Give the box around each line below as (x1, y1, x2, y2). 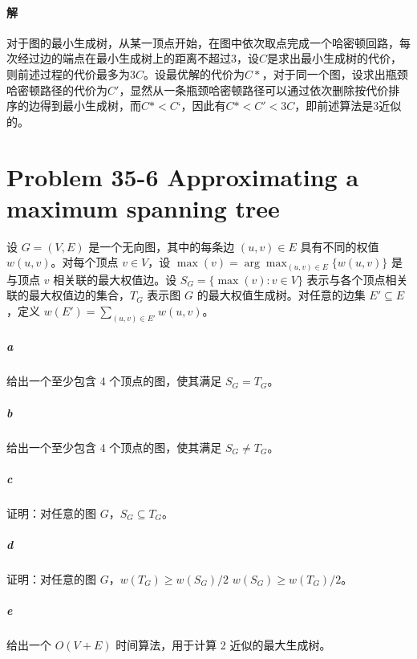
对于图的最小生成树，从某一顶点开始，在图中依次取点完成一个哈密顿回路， (6, 34, 399, 51)
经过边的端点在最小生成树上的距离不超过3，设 (17, 50, 259, 67)
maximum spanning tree (6, 191, 280, 224)
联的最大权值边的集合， (6, 287, 130, 303)
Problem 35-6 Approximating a (6, 160, 359, 193)
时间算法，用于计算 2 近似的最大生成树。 (115, 637, 331, 653)
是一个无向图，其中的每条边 (88, 238, 235, 254)
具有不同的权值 (300, 238, 379, 254)
